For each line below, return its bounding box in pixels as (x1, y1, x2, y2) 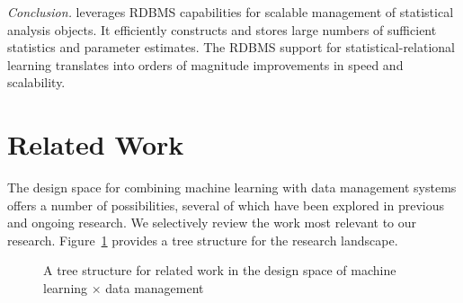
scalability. (7, 73, 66, 92)
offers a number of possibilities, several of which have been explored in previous (7, 195, 444, 214)
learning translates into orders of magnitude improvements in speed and (7, 55, 404, 74)
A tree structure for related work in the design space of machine (43, 261, 396, 280)
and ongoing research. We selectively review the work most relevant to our (7, 213, 417, 232)
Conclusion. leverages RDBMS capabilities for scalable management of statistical (7, 3, 454, 21)
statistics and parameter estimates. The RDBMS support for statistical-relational (7, 38, 455, 57)
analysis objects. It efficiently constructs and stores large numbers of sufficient (7, 20, 437, 39)
